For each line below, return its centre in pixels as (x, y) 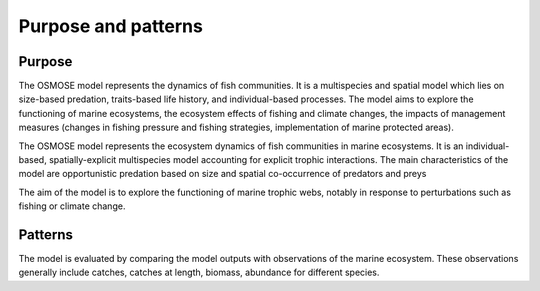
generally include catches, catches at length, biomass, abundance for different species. (199, 272)
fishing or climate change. (72, 206)
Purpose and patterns (111, 26)
